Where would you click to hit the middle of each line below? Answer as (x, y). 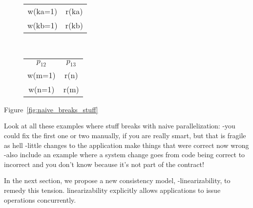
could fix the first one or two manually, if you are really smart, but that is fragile (125, 135)
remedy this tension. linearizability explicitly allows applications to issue (112, 190)
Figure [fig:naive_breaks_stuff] (51, 109)
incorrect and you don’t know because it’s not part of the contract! (104, 164)
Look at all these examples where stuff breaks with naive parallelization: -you (120, 126)
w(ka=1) (42, 11)
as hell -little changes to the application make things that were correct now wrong (126, 145)
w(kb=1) (42, 25)
